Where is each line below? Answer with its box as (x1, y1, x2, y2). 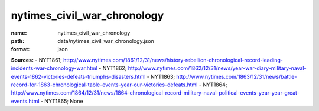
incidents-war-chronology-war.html (11, 65, 97, 72)
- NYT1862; (98, 65, 127, 72)
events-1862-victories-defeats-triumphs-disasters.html (11, 73, 146, 80)
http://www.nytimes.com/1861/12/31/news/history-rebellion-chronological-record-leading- (63, 56, 283, 63)
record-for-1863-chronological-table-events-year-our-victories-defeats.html (11, 81, 198, 88)
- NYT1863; (147, 73, 175, 80)
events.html (11, 97, 40, 105)
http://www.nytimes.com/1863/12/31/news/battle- (176, 73, 297, 80)
